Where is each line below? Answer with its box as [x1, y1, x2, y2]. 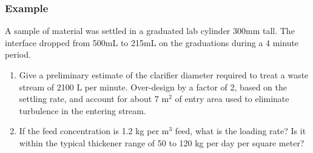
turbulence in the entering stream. [19, 104, 146, 117]
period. [5, 48, 31, 61]
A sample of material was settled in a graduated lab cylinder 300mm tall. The [5, 24, 295, 37]
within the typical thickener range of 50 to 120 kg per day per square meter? [19, 136, 305, 149]
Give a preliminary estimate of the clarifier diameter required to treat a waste [19, 69, 309, 81]
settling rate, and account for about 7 [19, 92, 159, 105]
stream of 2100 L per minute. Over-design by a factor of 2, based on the [19, 80, 287, 93]
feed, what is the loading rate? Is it [175, 124, 306, 137]
